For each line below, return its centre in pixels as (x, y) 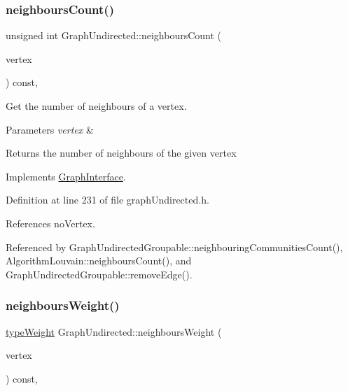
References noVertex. (50, 223)
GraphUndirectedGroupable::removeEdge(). (99, 274)
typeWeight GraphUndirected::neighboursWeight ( (114, 331)
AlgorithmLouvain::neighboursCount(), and (99, 261)
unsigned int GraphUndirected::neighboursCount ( (114, 35)
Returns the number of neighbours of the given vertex (121, 153)
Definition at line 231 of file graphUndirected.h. (107, 200)
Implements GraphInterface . (66, 176)
